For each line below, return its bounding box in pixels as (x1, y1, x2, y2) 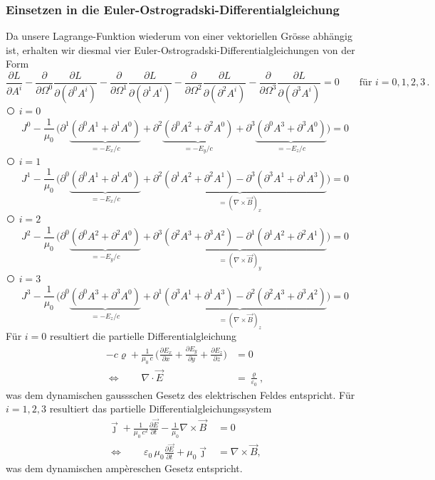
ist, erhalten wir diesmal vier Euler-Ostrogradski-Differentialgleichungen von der (6, 42, 355, 57)
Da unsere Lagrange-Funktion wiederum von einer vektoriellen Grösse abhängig (6, 28, 352, 43)
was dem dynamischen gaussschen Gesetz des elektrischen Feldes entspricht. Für (6, 387, 355, 402)
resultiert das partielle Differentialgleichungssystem (49, 401, 272, 416)
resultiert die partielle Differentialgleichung (49, 329, 237, 343)
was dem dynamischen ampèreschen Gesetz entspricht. (6, 461, 243, 476)
